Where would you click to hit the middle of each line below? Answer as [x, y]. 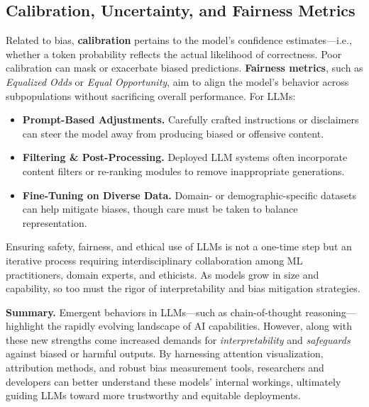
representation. [55, 222]
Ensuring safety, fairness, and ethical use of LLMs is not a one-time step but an [179, 246]
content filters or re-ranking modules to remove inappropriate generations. [183, 171]
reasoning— [331, 312]
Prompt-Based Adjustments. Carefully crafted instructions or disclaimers [191, 119]
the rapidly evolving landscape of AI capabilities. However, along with [199, 326]
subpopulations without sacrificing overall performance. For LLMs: [151, 95]
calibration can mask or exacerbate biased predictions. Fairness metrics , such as [184, 68]
